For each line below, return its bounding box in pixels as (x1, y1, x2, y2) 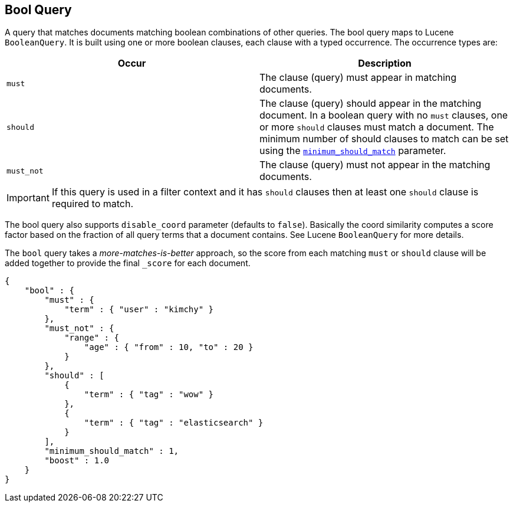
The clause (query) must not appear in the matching (259, 159, 491, 171)
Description (358, 57, 412, 70)
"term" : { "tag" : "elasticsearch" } (84, 418, 264, 428)
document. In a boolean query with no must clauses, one (259, 109, 508, 122)
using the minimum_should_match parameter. (259, 145, 446, 157)
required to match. (51, 198, 134, 210)
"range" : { (64, 333, 119, 343)
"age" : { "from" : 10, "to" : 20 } (84, 342, 254, 352)
